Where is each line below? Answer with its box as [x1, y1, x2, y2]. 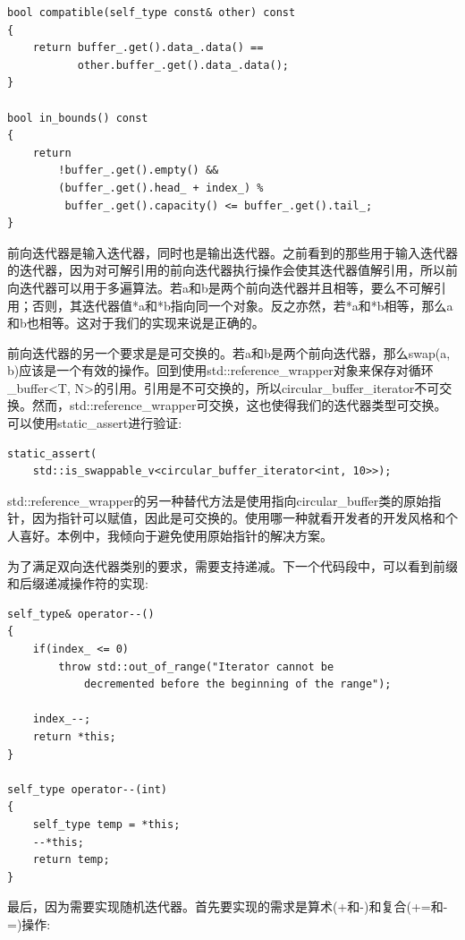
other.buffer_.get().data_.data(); [77, 58, 289, 72]
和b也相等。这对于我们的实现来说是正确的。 [7, 313, 265, 332]
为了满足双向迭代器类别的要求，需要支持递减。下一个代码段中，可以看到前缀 [7, 556, 458, 575]
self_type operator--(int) [7, 782, 167, 796]
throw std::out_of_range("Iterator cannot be [58, 660, 334, 673]
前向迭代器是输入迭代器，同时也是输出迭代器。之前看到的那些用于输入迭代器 [7, 243, 458, 261]
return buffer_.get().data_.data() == [32, 41, 264, 55]
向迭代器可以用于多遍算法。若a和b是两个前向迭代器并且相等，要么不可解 [7, 278, 434, 296]
